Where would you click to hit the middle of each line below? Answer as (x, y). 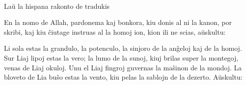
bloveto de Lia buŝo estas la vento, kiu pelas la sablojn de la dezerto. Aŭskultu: (123, 77)
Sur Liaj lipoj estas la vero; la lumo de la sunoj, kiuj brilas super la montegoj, (121, 57)
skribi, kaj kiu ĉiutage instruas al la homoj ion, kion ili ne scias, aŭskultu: (115, 32)
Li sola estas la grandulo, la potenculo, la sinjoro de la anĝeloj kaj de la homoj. (123, 48)
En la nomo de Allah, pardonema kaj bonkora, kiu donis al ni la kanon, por (118, 22)
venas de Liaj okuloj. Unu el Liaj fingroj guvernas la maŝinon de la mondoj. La (123, 67)
